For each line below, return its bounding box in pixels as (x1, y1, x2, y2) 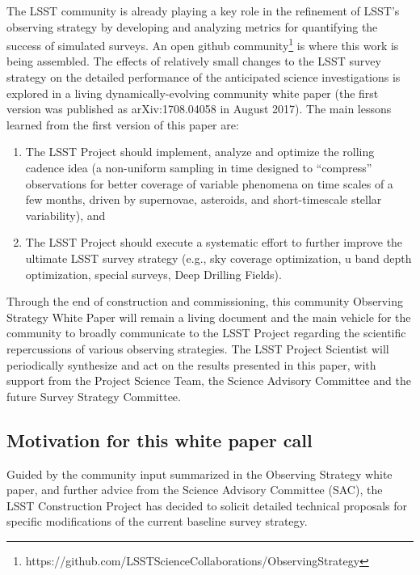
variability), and (25, 206, 106, 223)
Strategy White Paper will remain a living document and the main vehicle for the (6, 308, 411, 325)
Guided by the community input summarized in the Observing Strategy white (6, 465, 393, 482)
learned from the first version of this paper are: (6, 116, 239, 133)
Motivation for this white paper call (6, 427, 313, 452)
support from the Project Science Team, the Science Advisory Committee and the (6, 372, 411, 389)
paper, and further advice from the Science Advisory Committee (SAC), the (6, 481, 383, 498)
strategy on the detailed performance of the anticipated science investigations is (6, 69, 401, 86)
